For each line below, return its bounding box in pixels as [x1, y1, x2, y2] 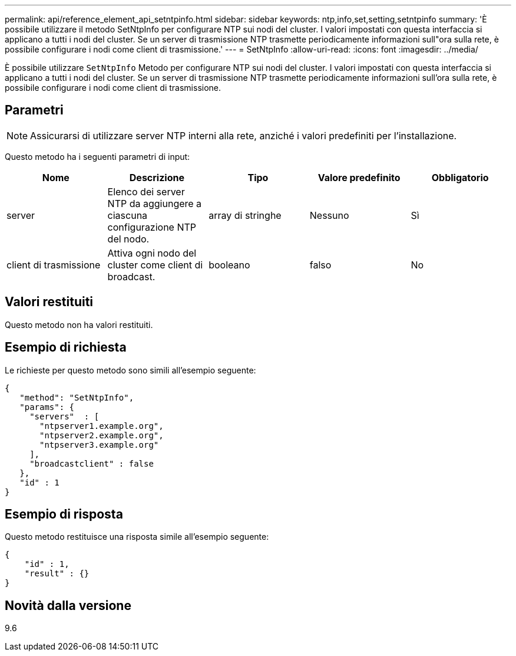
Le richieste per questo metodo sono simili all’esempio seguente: [5, 365, 256, 375]
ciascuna [107, 209, 148, 221]
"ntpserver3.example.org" [39, 439, 159, 450]
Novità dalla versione [5, 598, 131, 613]
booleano [209, 258, 250, 271]
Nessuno [309, 209, 349, 221]
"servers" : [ [29, 411, 100, 421]
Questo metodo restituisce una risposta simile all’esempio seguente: [5, 532, 269, 542]
